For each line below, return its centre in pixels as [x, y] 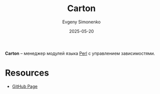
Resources [27, 73]
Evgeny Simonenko [81, 22]
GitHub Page [25, 86]
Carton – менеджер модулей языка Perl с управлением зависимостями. [80, 53]
